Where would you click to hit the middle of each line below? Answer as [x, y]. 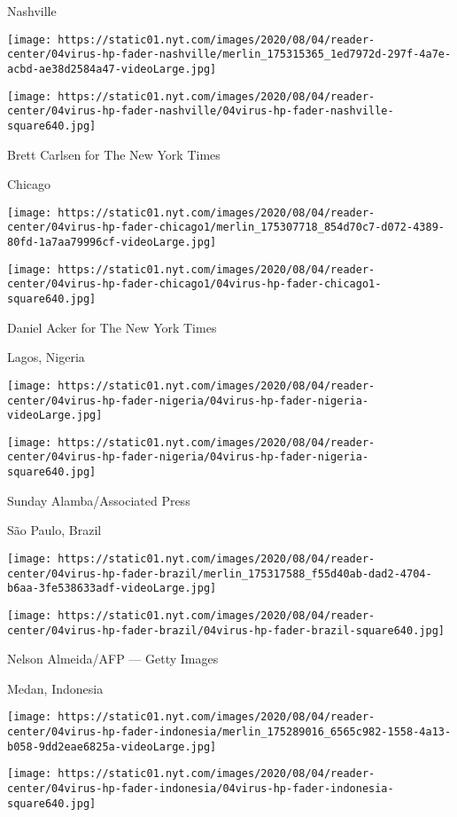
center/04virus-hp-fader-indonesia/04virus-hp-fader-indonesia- [201, 789]
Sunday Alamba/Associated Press [99, 500]
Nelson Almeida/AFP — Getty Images [113, 659]
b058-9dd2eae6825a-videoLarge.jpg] [112, 746]
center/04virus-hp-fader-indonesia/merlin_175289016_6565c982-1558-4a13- [229, 732]
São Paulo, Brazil [54, 530]
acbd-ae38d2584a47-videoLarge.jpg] [112, 69]
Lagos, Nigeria [46, 357]
